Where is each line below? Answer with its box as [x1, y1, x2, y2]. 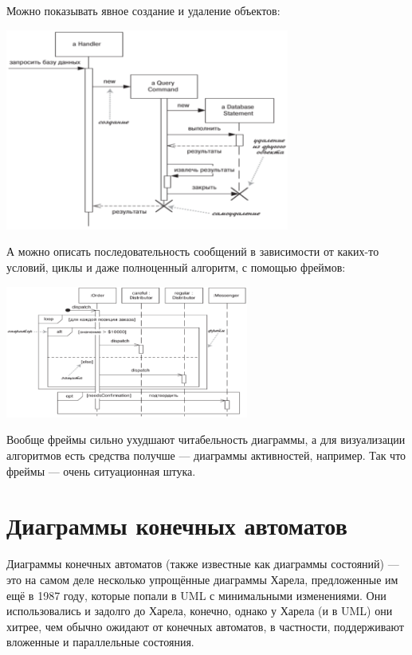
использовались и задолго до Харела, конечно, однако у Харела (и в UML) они [6, 602, 393, 619]
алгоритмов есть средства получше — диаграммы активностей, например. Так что [6, 447, 406, 464]
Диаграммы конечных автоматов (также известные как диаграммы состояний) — [6, 555, 399, 572]
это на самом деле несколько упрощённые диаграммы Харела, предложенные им [6, 571, 398, 587]
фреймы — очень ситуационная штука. [6, 462, 196, 479]
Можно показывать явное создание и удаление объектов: [6, 2, 281, 18]
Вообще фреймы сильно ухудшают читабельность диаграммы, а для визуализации [6, 431, 406, 448]
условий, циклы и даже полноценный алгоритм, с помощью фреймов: [6, 258, 346, 275]
